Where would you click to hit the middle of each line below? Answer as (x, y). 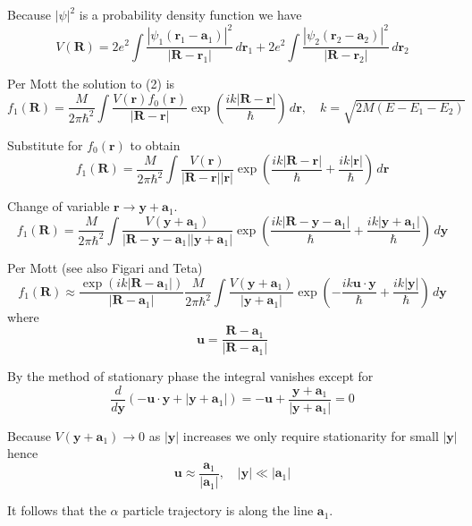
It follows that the (57, 510)
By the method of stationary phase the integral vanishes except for (190, 376)
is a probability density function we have (190, 14)
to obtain (155, 144)
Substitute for (45, 144)
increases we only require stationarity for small (311, 435)
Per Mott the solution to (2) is (91, 84)
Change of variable (59, 206)
